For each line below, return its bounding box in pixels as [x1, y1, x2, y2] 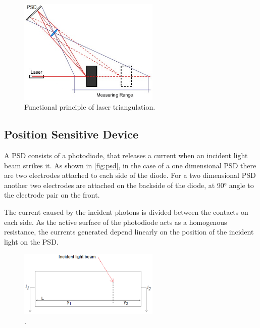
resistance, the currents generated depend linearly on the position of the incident [4, 226, 254, 237]
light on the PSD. [4, 236, 59, 247]
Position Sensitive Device [4, 126, 139, 142]
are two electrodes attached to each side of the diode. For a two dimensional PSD [4, 170, 256, 180]
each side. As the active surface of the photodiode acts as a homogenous [4, 216, 227, 227]
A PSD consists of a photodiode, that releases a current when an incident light [4, 150, 248, 161]
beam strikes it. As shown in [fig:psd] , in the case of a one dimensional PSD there [4, 160, 256, 170]
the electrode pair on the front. [4, 190, 100, 200]
